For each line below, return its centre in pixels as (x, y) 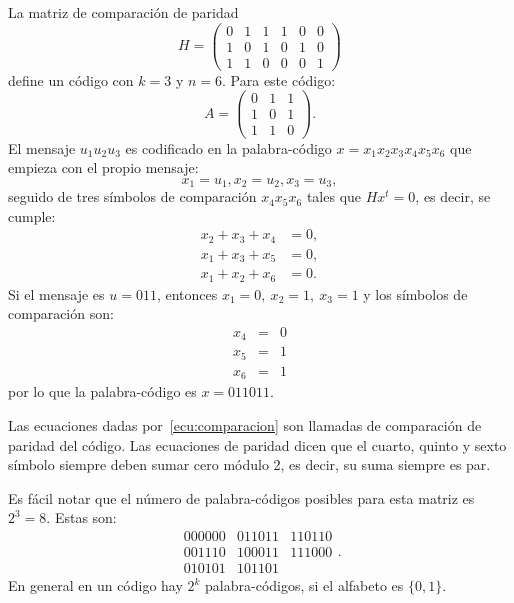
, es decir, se (453, 196)
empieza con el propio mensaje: (103, 167)
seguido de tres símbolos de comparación (132, 196)
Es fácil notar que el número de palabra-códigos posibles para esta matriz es (241, 497)
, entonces (187, 293)
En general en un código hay (95, 585)
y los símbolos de (415, 293)
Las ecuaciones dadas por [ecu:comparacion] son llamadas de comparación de (245, 425)
